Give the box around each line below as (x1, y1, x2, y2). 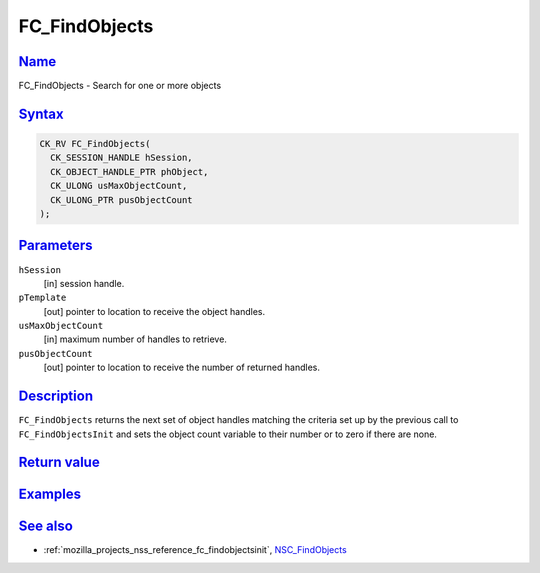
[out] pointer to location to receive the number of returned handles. (43, 361, 320, 374)
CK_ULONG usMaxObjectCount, (50, 180, 188, 192)
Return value (18, 454, 100, 471)
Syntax (18, 105, 64, 122)
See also (18, 518, 74, 535)
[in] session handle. (43, 277, 125, 289)
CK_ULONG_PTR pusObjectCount (50, 194, 194, 205)
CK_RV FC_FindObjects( (39, 138, 151, 150)
